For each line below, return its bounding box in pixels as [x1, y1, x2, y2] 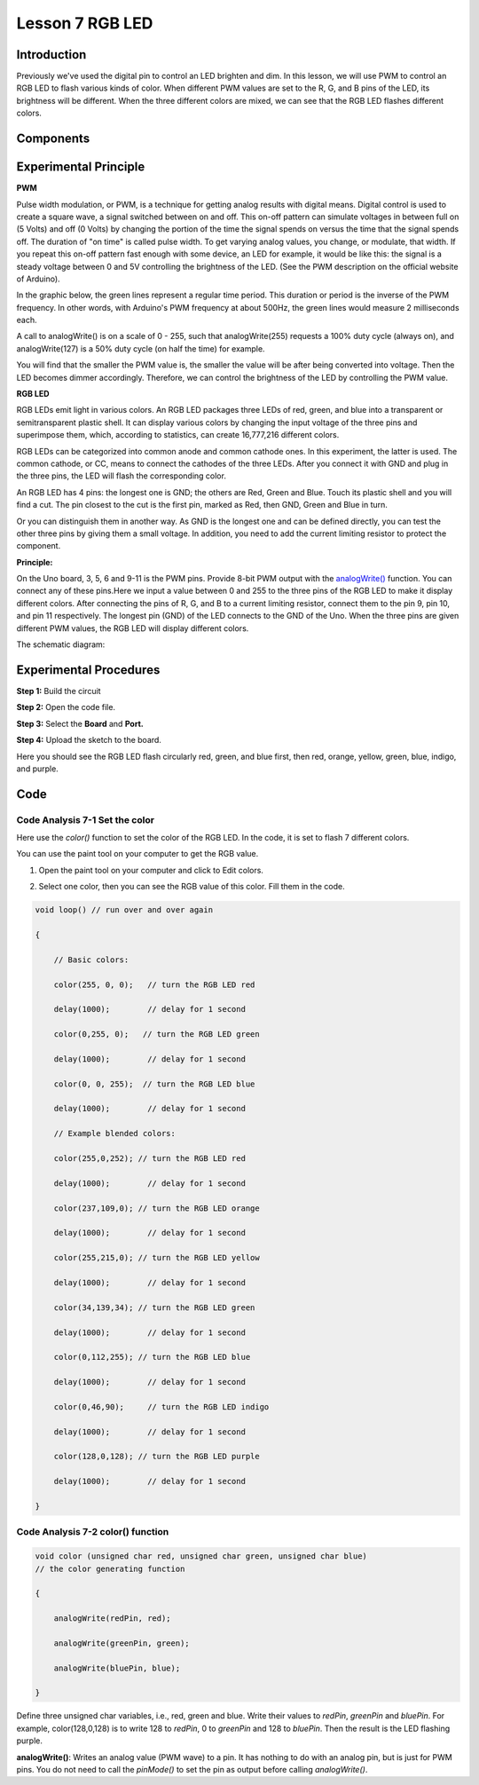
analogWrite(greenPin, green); [53, 1638, 190, 1648]
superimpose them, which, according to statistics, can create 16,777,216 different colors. [16, 430, 340, 440]
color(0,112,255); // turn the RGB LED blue [53, 1352, 251, 1362]
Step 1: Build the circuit [16, 685, 101, 696]
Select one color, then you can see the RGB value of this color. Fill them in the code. [38, 881, 345, 892]
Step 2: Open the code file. [16, 702, 115, 713]
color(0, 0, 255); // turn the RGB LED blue [53, 1078, 255, 1089]
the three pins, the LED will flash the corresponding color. [16, 470, 226, 481]
